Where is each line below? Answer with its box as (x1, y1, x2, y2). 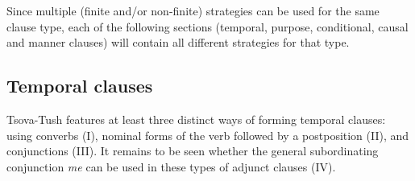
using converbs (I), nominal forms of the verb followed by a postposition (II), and (6, 126, 409, 143)
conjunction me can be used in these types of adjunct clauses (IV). (6, 158, 336, 175)
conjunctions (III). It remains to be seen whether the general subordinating (6, 142, 379, 159)
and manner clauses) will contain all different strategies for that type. (6, 34, 350, 51)
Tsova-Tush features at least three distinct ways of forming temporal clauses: (6, 110, 386, 127)
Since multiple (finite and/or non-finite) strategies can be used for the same (6, 2, 380, 19)
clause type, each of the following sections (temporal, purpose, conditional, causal (6, 18, 409, 35)
